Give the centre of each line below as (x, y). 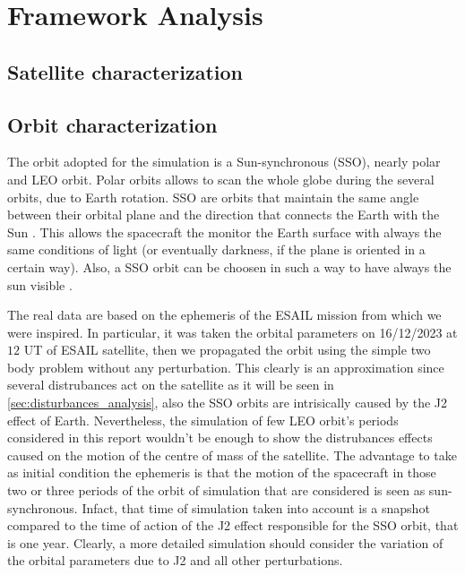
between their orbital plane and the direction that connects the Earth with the (224, 215)
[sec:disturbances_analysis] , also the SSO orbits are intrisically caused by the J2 (228, 403)
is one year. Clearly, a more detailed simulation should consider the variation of (225, 542)
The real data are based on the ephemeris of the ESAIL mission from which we (224, 315)
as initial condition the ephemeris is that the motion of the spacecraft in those (222, 472)
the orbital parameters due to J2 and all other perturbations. (175, 560)
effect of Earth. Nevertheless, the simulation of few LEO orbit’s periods (203, 420)
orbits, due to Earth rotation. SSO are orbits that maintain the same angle (213, 197)
